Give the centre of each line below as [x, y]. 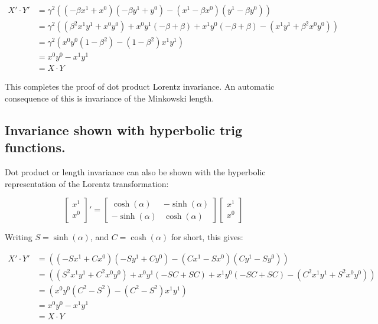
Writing [19, 237]
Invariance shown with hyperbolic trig [124, 130]
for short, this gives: [207, 237]
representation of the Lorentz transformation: [87, 183]
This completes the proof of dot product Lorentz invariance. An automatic [140, 86]
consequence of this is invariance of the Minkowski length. [110, 98]
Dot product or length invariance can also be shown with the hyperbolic [135, 172]
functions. [35, 147]
